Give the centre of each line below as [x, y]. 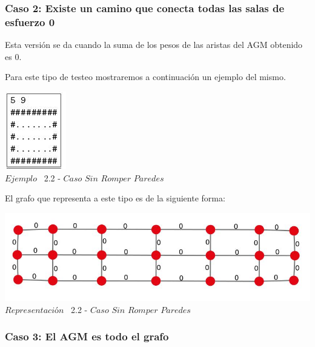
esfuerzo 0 [30, 22]
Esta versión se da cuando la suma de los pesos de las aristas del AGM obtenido [154, 45]
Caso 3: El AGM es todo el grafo [87, 336]
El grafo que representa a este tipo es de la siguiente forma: [115, 198]
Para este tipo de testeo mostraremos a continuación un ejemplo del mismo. [145, 77]
